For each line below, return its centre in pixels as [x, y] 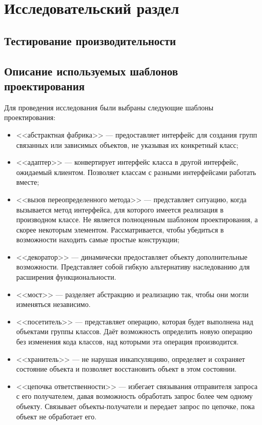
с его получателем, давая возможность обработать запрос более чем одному [134, 396]
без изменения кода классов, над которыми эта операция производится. [127, 342]
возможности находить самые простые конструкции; [98, 239]
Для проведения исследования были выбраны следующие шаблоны [109, 107]
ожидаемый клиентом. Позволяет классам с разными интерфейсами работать [136, 172]
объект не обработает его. [56, 416]
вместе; [28, 182]
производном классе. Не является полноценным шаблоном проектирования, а [137, 219]
